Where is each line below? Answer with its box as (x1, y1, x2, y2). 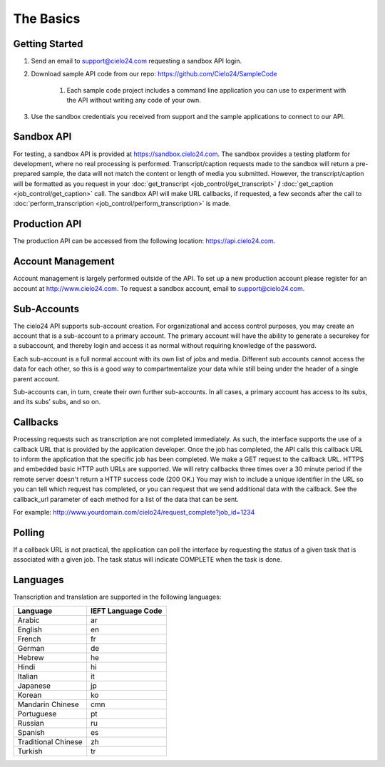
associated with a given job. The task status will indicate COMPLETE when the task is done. (13, 555, 282, 564)
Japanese (17, 681, 51, 691)
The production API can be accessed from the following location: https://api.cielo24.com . (13, 237, 276, 245)
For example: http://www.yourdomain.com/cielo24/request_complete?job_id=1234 (13, 508, 255, 516)
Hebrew (17, 652, 44, 662)
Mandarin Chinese (17, 699, 79, 709)
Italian (17, 671, 38, 681)
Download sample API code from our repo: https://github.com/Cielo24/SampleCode (31, 70, 277, 78)
